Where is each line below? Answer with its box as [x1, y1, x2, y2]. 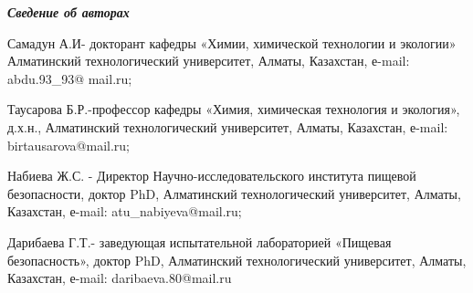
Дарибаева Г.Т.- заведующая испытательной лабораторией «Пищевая [7, 232, 392, 251]
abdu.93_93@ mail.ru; [7, 68, 132, 88]
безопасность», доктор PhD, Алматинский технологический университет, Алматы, [7, 250, 467, 269]
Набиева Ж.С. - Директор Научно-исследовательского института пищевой [7, 166, 416, 185]
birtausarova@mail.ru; [7, 135, 131, 154]
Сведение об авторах [7, 3, 130, 21]
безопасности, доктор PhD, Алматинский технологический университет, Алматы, [7, 183, 461, 203]
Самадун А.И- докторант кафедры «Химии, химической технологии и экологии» [7, 33, 457, 52]
